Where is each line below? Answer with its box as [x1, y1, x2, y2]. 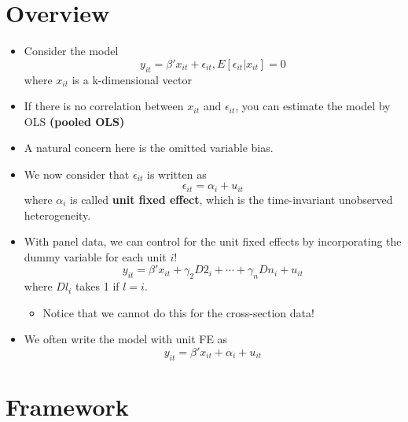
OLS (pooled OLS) [24, 113, 125, 129]
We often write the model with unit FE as [24, 331, 228, 347]
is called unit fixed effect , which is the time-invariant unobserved [70, 191, 393, 207]
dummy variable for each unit [24, 248, 167, 265]
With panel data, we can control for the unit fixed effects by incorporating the [24, 233, 402, 250]
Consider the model [24, 43, 119, 59]
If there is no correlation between [24, 98, 184, 114]
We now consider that [24, 165, 130, 182]
